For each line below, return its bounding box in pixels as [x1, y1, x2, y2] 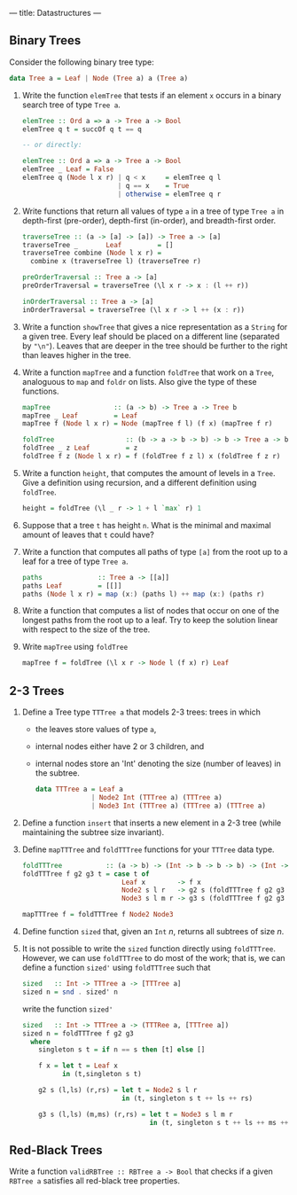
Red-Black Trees [9, 1143, 104, 1158]
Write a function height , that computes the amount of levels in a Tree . [21, 467, 277, 478]
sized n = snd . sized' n [21, 988, 118, 996]
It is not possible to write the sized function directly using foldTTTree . [21, 943, 277, 954]
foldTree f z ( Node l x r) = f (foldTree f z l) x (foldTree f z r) [21, 452, 281, 461]
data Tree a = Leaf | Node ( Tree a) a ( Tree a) [9, 74, 189, 82]
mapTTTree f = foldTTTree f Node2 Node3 [21, 910, 174, 919]
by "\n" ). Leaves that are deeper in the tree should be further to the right [21, 340, 288, 351]
